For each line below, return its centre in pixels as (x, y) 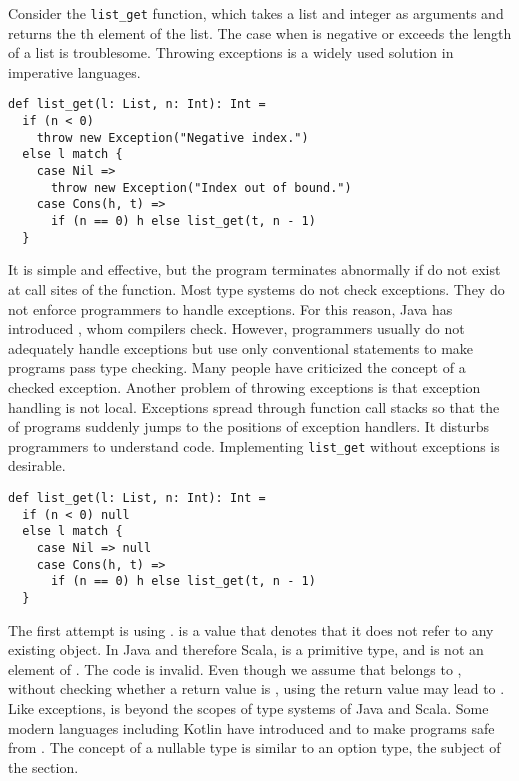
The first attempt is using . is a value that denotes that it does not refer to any (251, 629)
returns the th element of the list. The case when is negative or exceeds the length (260, 32)
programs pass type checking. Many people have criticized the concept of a (237, 367)
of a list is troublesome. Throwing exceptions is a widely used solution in (231, 52)
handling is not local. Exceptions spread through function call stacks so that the (254, 406)
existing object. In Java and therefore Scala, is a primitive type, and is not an (246, 649)
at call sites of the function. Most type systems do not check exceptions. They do (256, 288)
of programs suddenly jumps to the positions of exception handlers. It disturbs (249, 426)
